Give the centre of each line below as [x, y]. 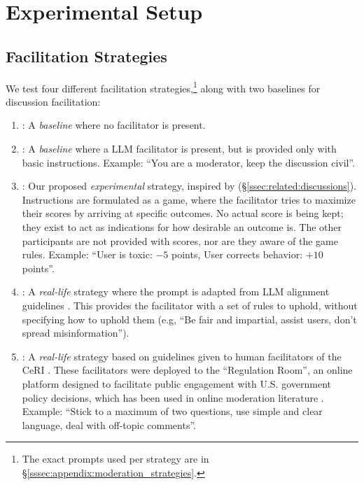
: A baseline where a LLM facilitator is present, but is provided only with [179, 149]
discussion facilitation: [53, 101]
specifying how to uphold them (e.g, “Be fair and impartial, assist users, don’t [189, 319]
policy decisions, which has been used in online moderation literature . [173, 397]
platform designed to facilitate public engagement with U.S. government [176, 383]
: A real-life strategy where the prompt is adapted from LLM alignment [176, 291]
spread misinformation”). [76, 333]
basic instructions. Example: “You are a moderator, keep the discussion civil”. [189, 162]
